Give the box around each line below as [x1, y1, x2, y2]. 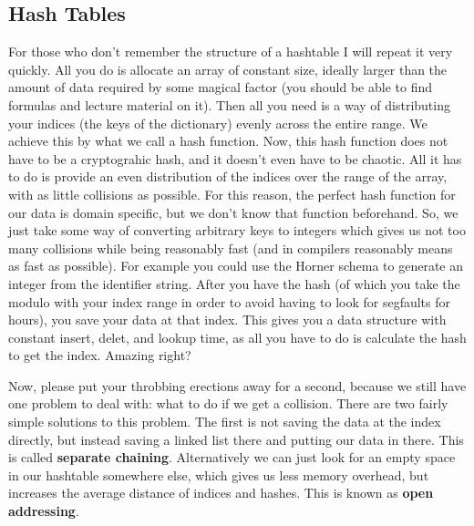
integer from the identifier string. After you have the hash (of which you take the [8, 273, 460, 293]
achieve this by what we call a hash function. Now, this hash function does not [8, 131, 448, 150]
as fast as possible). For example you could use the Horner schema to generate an [8, 256, 463, 275]
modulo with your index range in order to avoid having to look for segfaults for [8, 292, 451, 311]
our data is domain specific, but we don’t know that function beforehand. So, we [8, 202, 459, 222]
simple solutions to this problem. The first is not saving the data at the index [8, 412, 441, 431]
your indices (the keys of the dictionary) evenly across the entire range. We [8, 113, 428, 132]
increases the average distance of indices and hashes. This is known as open [8, 483, 434, 502]
